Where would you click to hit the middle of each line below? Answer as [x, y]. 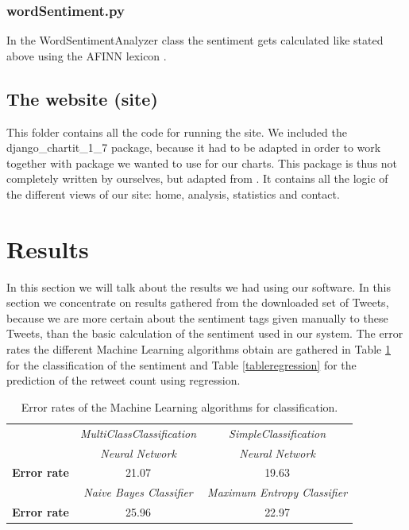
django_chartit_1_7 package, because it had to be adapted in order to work [194, 147]
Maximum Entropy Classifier [278, 492]
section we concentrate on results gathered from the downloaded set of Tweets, [198, 302]
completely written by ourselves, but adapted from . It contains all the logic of [197, 178]
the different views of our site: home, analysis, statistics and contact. [173, 193]
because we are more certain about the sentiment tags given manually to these [197, 317]
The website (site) [82, 98]
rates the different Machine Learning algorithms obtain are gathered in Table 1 [199, 349]
